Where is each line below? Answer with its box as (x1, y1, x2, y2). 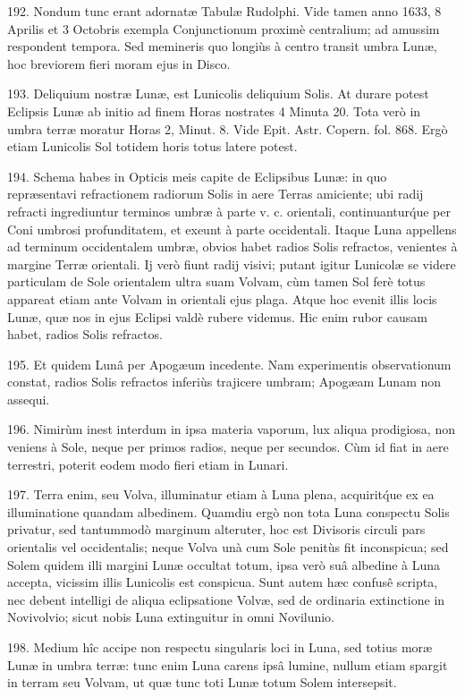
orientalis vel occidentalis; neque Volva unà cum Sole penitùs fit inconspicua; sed (7, 538, 449, 557)
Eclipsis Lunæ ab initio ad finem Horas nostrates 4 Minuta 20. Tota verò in (7, 101, 421, 120)
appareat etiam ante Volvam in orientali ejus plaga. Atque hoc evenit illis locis (7, 289, 437, 308)
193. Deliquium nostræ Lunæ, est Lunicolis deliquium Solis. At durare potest (7, 84, 429, 103)
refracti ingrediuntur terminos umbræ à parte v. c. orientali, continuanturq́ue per (7, 201, 451, 220)
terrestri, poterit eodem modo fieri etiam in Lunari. (7, 455, 289, 473)
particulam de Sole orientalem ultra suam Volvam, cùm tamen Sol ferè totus (7, 272, 426, 291)
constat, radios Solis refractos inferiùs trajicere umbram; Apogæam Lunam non (7, 372, 442, 391)
